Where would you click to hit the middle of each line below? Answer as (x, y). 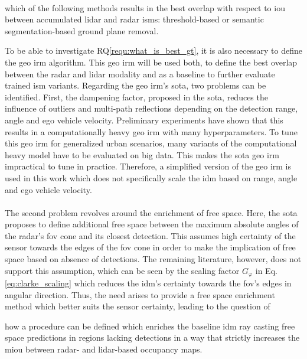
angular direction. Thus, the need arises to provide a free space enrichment (140, 294)
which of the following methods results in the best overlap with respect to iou (145, 7)
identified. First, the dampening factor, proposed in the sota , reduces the (136, 97)
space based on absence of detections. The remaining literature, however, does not (153, 259)
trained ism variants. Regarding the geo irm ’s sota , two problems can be (135, 85)
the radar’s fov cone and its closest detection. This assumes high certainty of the (150, 235)
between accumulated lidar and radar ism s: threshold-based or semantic (134, 19)
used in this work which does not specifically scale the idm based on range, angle (151, 177)
